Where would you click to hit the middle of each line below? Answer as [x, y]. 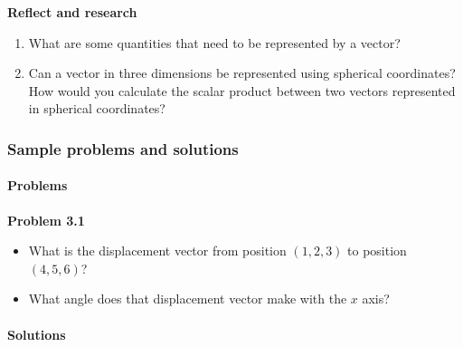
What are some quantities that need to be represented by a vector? [214, 42]
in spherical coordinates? [97, 108]
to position [377, 251]
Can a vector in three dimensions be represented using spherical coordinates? [242, 73]
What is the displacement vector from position [157, 251]
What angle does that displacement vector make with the [188, 299]
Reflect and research [72, 12]
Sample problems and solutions [123, 148]
